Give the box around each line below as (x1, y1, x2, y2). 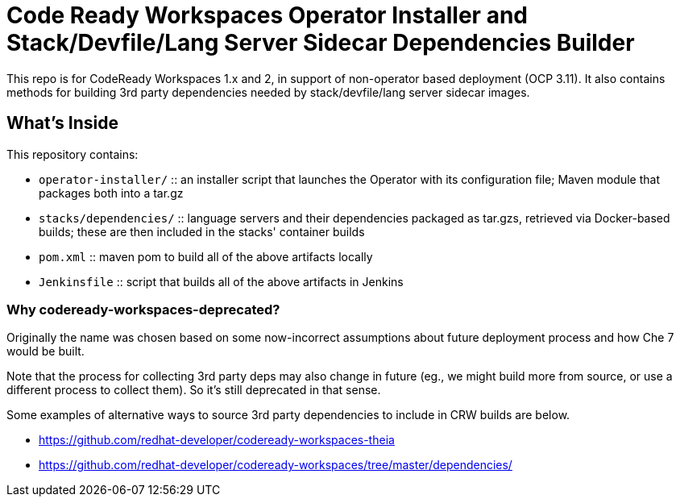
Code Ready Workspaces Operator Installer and (6, 2, 528, 29)
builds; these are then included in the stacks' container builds (39, 224, 365, 239)
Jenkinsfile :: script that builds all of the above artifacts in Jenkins (39, 274, 404, 289)
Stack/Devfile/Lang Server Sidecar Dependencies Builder (6, 29, 635, 56)
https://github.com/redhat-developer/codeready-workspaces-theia (39, 433, 395, 447)
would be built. (6, 344, 85, 359)
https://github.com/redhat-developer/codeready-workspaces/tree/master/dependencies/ (39, 458, 512, 472)
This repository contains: (6, 147, 139, 161)
